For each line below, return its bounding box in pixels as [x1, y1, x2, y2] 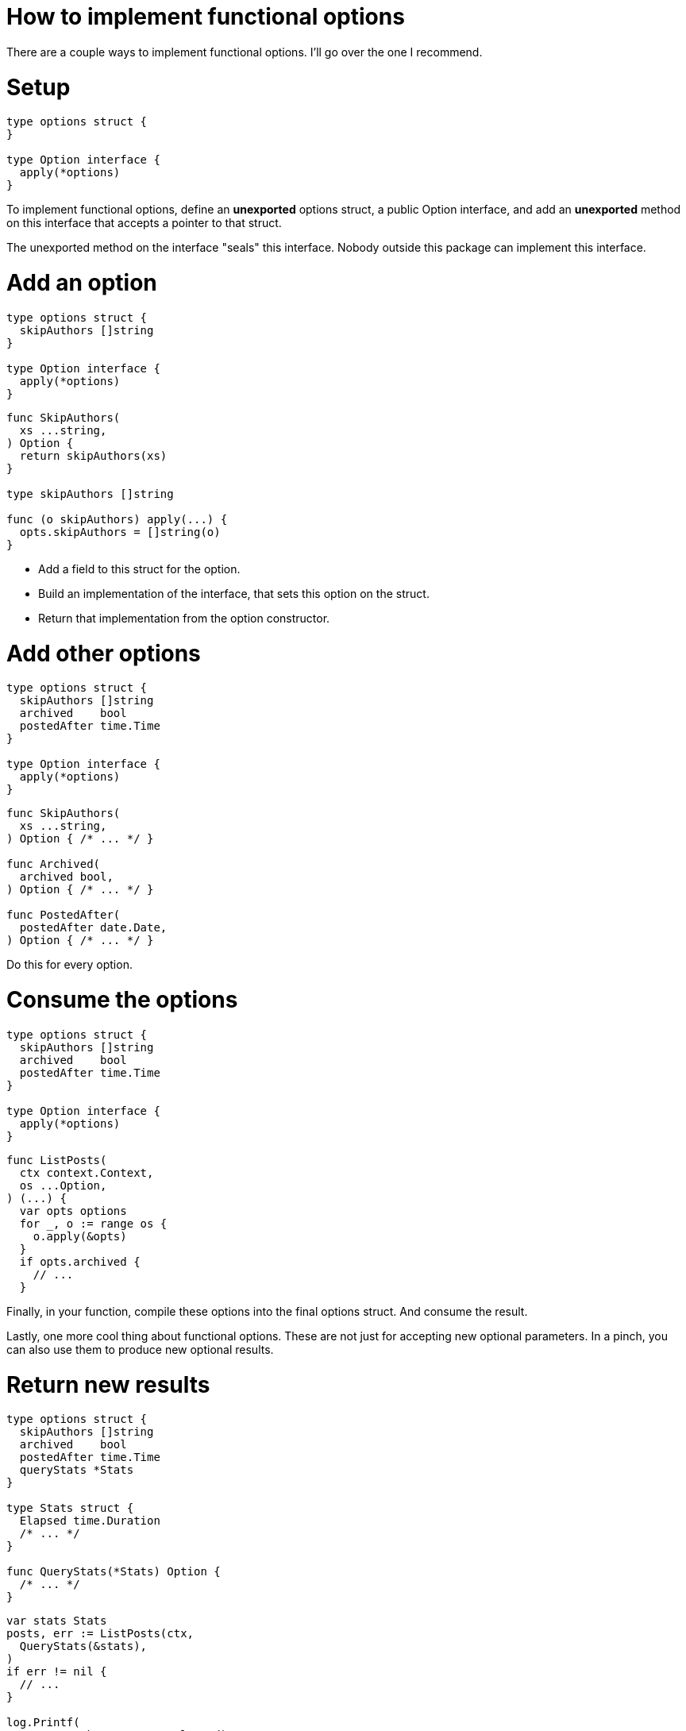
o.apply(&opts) [33, 1229, 127, 1243]
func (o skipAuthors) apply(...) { [6, 512, 228, 526]
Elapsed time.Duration [19, 1514, 160, 1528]
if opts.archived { [19, 1255, 141, 1268]
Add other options [6, 639, 201, 667]
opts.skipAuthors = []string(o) [19, 525, 221, 538]
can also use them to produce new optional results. [6, 1342, 274, 1356]
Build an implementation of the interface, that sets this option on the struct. [38, 586, 430, 600]
